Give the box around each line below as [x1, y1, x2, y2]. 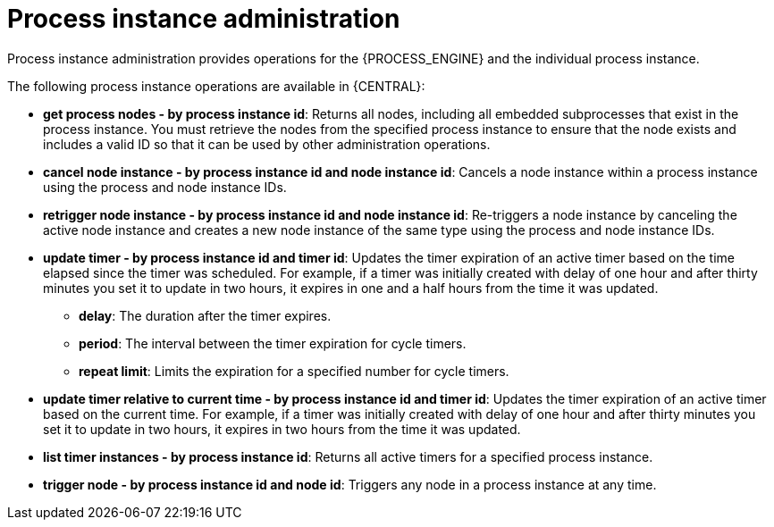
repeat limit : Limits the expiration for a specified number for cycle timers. [79, 363, 509, 379]
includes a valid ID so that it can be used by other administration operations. [43, 136, 491, 152]
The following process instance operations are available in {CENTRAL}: [7, 78, 425, 94]
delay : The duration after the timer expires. [79, 307, 332, 323]
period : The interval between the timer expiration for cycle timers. [79, 335, 467, 351]
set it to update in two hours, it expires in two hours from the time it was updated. [43, 421, 521, 437]
